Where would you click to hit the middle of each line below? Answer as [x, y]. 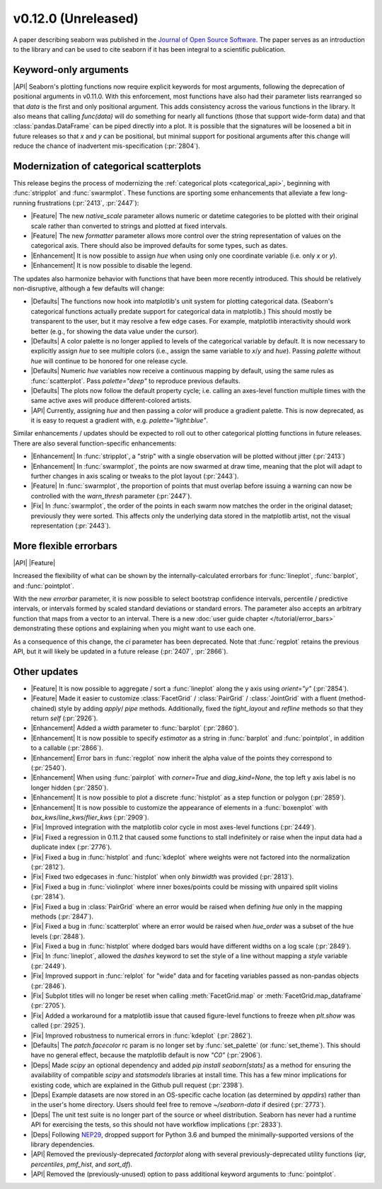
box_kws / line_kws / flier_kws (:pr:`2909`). [90, 817]
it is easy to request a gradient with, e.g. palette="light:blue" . [120, 421]
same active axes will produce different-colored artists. [111, 401]
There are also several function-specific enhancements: [95, 443]
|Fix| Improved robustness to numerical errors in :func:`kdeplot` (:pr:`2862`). [141, 1035]
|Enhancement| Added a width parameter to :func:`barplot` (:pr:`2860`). [135, 728]
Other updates [46, 672]
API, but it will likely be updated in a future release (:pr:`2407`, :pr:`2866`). [121, 652]
